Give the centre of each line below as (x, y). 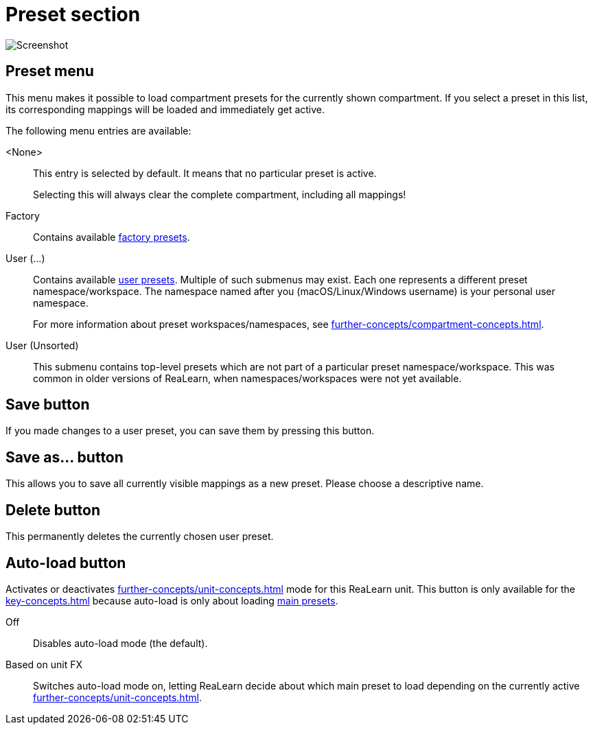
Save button (48, 405)
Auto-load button (66, 563)
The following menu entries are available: (98, 130)
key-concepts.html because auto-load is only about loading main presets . (172, 600)
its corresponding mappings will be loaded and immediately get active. (165, 109)
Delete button (53, 510)
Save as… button (65, 457)
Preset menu (50, 71)
